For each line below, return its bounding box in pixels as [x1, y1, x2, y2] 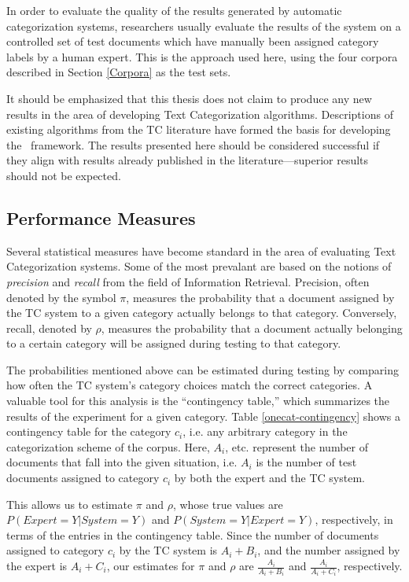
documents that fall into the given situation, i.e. [6, 454, 238, 470]
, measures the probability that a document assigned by [126, 289, 395, 305]
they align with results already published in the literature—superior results [6, 152, 369, 168]
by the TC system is [119, 542, 218, 558]
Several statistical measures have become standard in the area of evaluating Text [6, 242, 396, 259]
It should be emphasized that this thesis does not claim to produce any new [6, 90, 372, 106]
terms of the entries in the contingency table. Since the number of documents [6, 526, 379, 543]
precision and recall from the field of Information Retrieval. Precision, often [6, 273, 370, 289]
